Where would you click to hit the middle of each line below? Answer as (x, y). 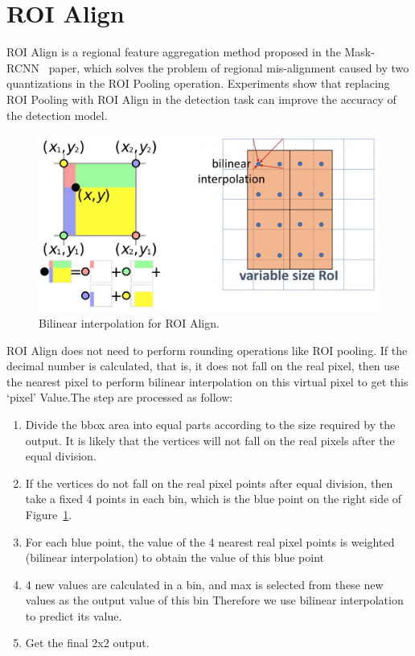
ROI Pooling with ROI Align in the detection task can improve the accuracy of (201, 99)
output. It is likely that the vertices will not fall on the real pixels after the (210, 440)
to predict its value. (74, 615)
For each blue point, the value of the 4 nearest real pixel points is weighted (210, 541)
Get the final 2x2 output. (87, 643)
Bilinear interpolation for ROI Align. (129, 322)
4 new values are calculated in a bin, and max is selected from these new (204, 584)
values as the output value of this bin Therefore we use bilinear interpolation (214, 600)
